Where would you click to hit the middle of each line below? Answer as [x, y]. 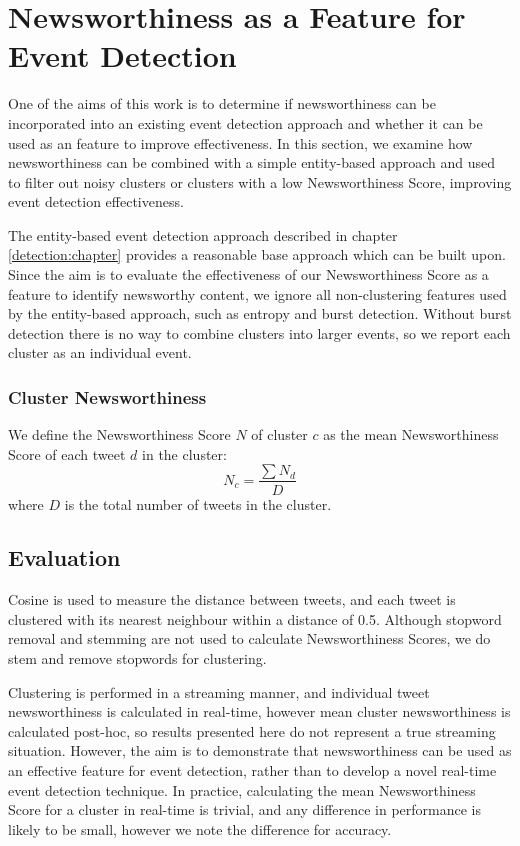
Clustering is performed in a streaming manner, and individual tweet [219, 691]
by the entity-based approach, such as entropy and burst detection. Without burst [260, 313]
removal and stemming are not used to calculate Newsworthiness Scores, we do [249, 638]
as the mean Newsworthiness [411, 434]
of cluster [279, 434]
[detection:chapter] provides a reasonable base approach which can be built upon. [257, 254]
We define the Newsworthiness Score [119, 434]
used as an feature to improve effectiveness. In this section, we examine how [240, 142]
